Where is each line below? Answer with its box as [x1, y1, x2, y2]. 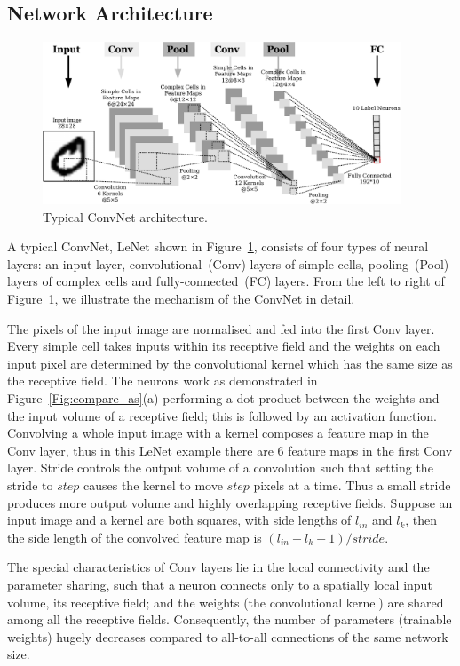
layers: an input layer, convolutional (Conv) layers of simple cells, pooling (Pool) [7, 254, 449, 273]
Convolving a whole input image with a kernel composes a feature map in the [7, 424, 429, 442]
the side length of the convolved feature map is [7, 527, 262, 546]
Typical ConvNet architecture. [43, 207, 208, 226]
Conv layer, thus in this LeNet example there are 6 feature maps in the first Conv [7, 440, 453, 459]
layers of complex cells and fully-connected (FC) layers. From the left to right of [7, 272, 445, 290]
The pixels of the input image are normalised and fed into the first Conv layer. [7, 319, 435, 337]
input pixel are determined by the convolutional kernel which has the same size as [7, 353, 453, 372]
